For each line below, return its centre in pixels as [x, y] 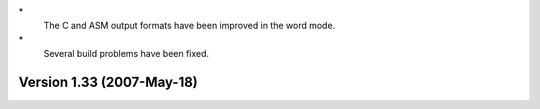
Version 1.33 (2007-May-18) [108, 81]
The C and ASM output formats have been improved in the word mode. [189, 26]
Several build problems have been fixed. [126, 54]
